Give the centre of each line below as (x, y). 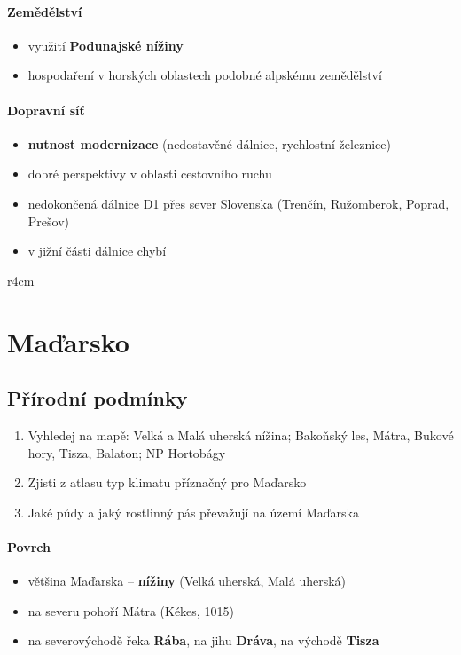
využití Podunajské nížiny (105, 45)
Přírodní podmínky (98, 398)
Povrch (29, 546)
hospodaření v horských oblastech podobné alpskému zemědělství (205, 75)
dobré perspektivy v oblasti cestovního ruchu (150, 174)
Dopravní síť (46, 110)
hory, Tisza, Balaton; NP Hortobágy (127, 452)
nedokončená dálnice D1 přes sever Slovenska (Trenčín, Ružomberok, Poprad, (238, 203)
